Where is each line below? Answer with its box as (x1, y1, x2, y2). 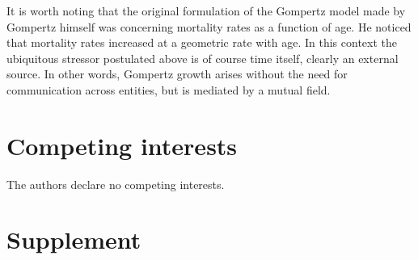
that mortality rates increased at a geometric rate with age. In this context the (6, 34, 397, 51)
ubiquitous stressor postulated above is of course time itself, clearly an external (6, 49, 399, 66)
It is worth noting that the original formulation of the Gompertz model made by (6, 2, 406, 19)
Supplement (6, 223, 141, 256)
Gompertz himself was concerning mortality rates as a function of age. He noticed (6, 18, 412, 35)
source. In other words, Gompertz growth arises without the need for (6, 65, 348, 82)
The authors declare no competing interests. (6, 175, 225, 192)
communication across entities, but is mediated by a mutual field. (6, 81, 331, 98)
